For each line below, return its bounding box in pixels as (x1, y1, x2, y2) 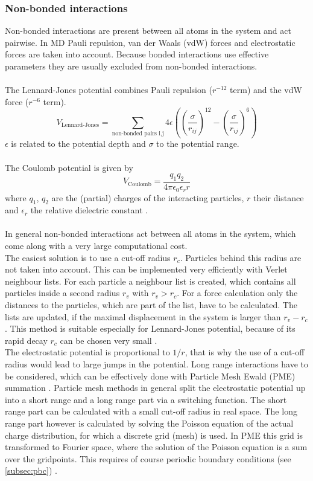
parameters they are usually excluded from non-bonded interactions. (5, 60, 258, 72)
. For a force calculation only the (177, 286, 298, 299)
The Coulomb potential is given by (5, 161, 133, 173)
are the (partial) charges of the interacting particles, (51, 191, 244, 204)
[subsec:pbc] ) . (5, 464, 57, 477)
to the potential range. (156, 137, 239, 150)
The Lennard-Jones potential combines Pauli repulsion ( (5, 83, 212, 96)
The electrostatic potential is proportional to (5, 346, 170, 358)
